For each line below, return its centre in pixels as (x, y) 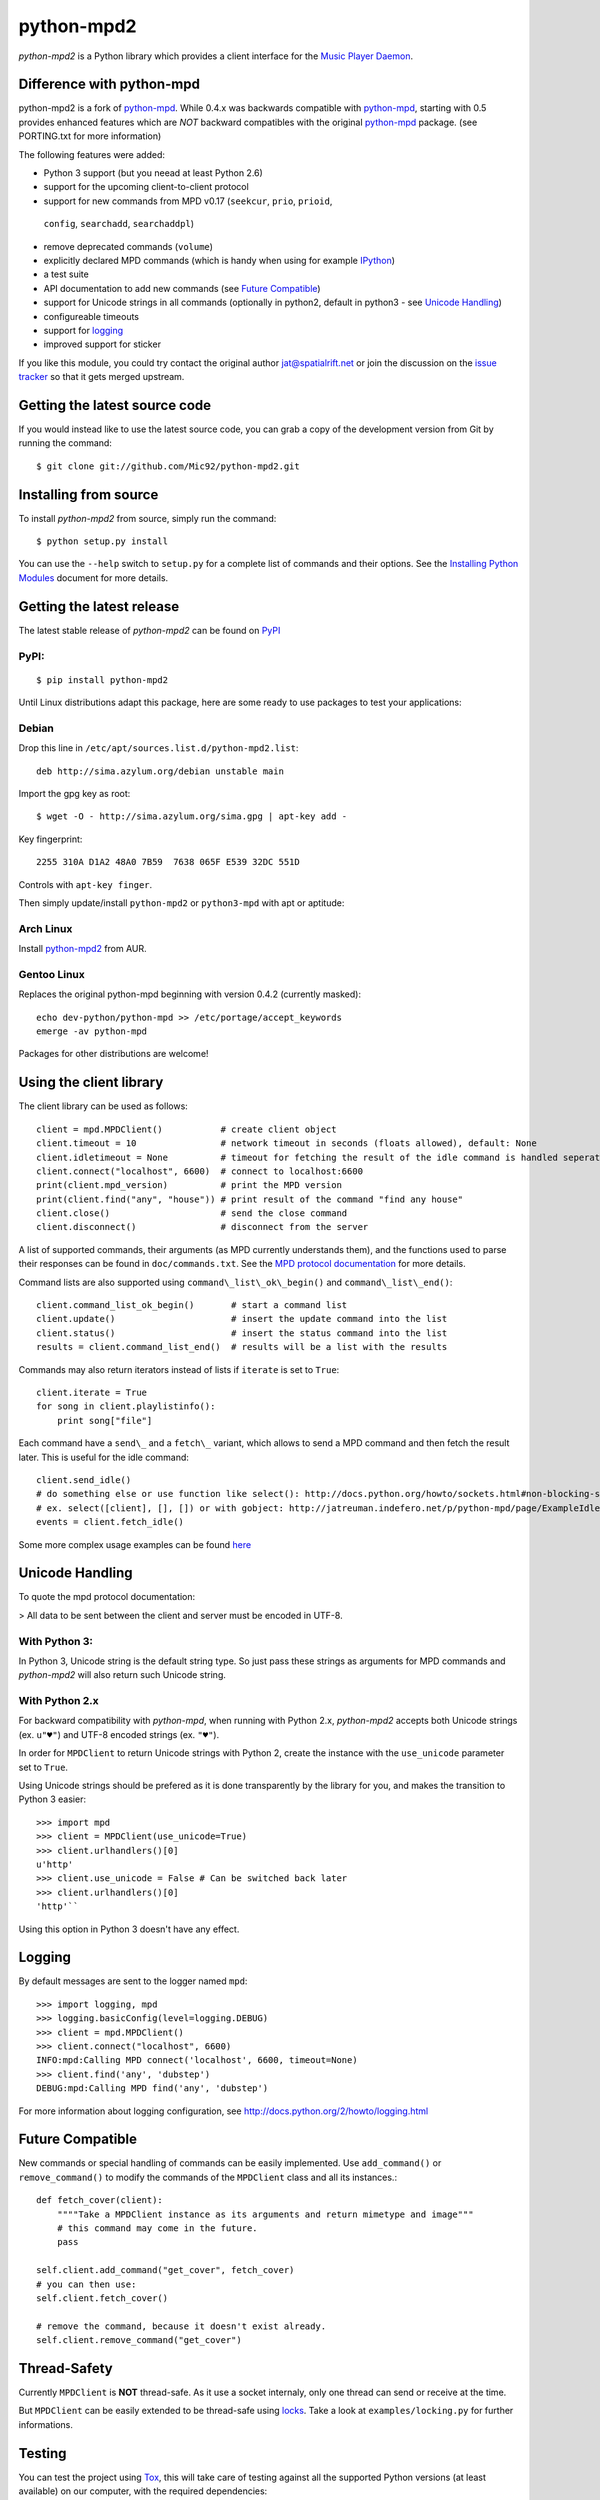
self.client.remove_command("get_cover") (139, 2340)
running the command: (65, 443)
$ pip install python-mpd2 (102, 679)
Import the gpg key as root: (74, 794)
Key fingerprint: (50, 839)
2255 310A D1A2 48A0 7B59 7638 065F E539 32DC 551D (168, 862)
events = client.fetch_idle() (110, 1522)
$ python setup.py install (102, 541)
